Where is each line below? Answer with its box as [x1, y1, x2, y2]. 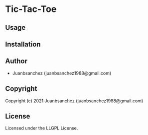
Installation [5, 40, 41, 48]
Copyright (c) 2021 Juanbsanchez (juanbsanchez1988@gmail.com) [5, 98, 144, 104]
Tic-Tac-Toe [5, 3, 57, 15]
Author [5, 57, 27, 66]
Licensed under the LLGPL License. [5, 125, 78, 131]
